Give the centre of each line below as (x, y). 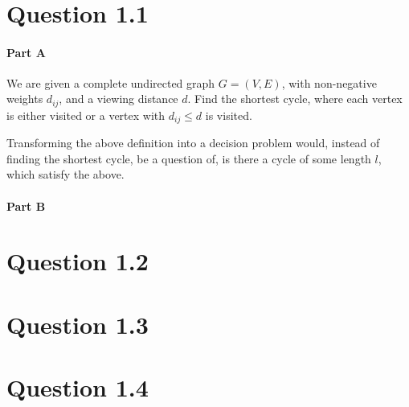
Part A (26, 52)
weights (25, 99)
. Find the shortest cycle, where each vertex (295, 99)
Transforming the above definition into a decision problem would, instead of (193, 143)
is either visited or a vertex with (86, 115)
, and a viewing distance (119, 99)
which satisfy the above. (65, 174)
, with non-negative (329, 82)
